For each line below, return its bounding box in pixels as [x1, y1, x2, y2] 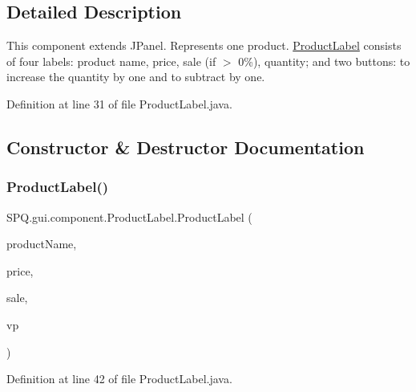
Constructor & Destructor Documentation [6, 134, 365, 159]
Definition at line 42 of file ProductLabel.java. [6, 370, 232, 387]
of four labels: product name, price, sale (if [6, 52, 216, 69]
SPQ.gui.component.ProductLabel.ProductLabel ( [6, 208, 252, 225]
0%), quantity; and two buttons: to [238, 52, 410, 69]
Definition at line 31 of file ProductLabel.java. [6, 95, 232, 112]
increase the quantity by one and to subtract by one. [6, 68, 265, 85]
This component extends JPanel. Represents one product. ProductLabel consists [6, 37, 402, 54]
